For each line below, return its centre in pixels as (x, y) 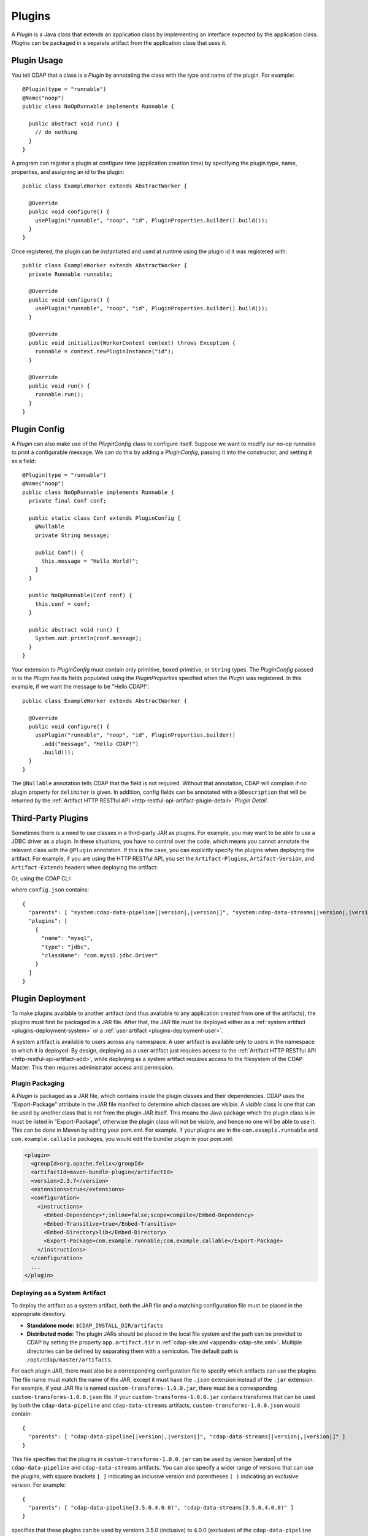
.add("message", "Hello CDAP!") (90, 744)
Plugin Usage (37, 61)
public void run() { (59, 386)
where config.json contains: (50, 890)
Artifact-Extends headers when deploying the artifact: (85, 867)
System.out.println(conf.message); (88, 638)
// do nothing (56, 132)
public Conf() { (59, 552)
